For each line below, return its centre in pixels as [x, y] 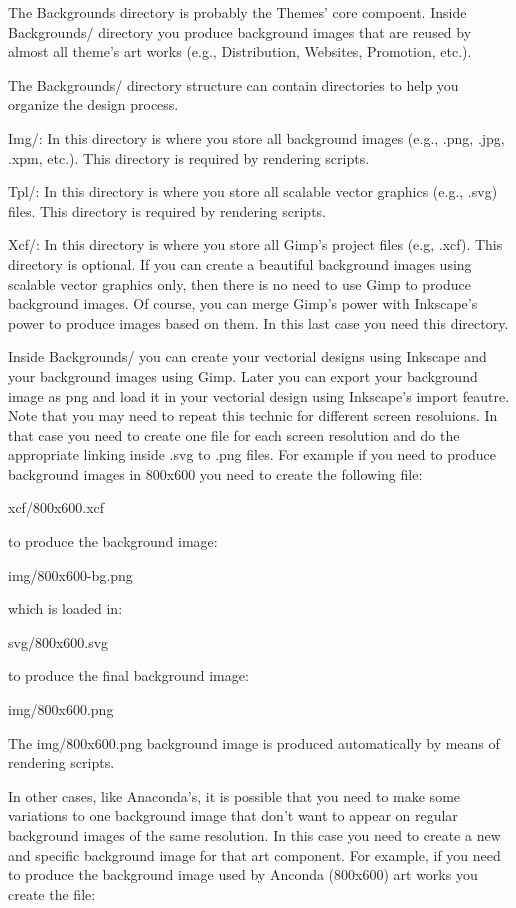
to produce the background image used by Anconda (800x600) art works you [243, 874]
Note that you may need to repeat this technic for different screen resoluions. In [253, 415]
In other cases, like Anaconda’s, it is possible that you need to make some [234, 795]
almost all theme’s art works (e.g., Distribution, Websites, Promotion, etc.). [240, 51]
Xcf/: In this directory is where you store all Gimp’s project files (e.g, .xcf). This [255, 244]
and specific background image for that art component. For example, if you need [254, 854]
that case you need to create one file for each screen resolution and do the [234, 434]
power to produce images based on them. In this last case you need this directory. [258, 322]
